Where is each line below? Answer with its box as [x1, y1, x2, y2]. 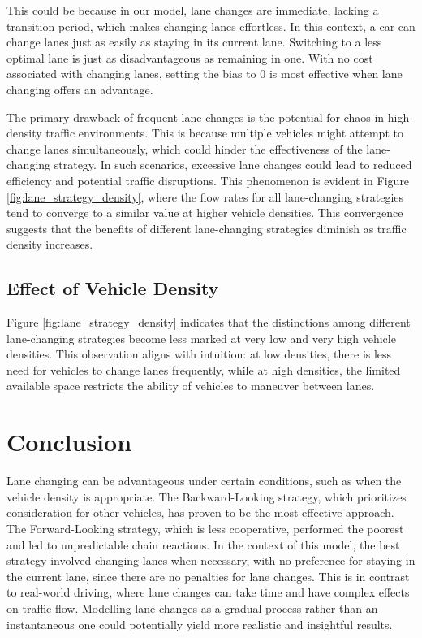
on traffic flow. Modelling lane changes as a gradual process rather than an [6, 599, 378, 616]
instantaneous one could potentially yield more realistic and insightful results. [6, 615, 393, 632]
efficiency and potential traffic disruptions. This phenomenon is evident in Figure [6, 171, 410, 189]
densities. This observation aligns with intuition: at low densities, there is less [6, 345, 392, 362]
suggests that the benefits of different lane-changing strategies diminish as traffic [6, 219, 407, 237]
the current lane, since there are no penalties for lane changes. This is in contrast [6, 567, 410, 584]
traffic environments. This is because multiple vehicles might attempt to [45, 124, 403, 141]
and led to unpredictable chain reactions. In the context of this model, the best [6, 536, 400, 553]
